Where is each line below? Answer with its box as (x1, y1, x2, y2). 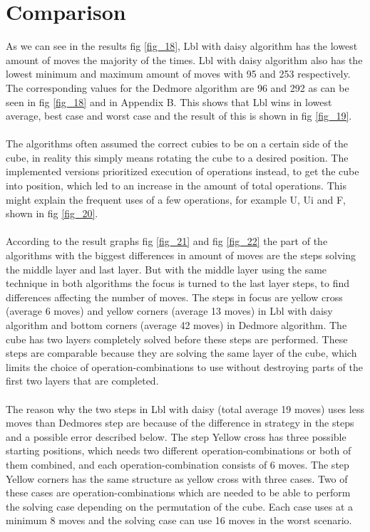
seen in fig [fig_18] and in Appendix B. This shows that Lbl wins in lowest (6, 94, 332, 109)
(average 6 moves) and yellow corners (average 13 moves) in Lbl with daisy (6, 303, 333, 318)
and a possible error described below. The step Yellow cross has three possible (6, 429, 346, 444)
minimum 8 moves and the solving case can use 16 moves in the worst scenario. (6, 513, 352, 528)
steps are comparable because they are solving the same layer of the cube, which (6, 345, 357, 360)
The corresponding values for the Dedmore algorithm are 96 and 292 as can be (6, 80, 349, 95)
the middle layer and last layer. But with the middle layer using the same (6, 261, 327, 276)
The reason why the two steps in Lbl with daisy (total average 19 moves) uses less (6, 401, 364, 416)
